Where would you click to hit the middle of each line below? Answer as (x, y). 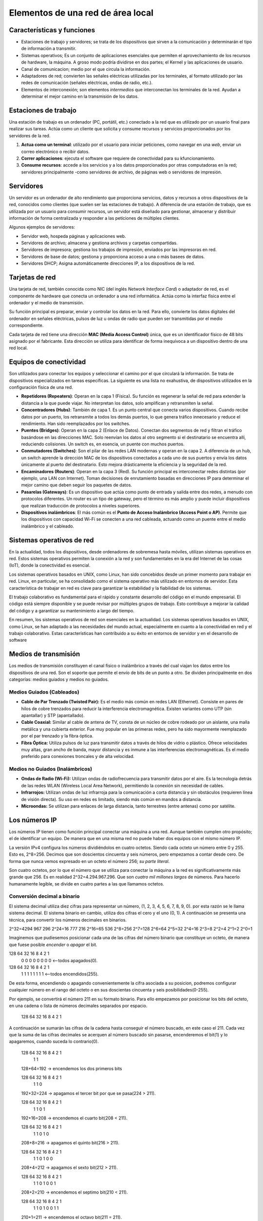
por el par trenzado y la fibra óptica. (57, 736)
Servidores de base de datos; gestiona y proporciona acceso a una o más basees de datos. (113, 256)
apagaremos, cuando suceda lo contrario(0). (54, 1042)
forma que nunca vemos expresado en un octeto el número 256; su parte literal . (89, 861)
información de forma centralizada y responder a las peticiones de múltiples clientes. (94, 218)
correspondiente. (26, 325)
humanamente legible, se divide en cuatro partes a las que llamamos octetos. (86, 884)
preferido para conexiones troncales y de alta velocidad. (78, 757)
